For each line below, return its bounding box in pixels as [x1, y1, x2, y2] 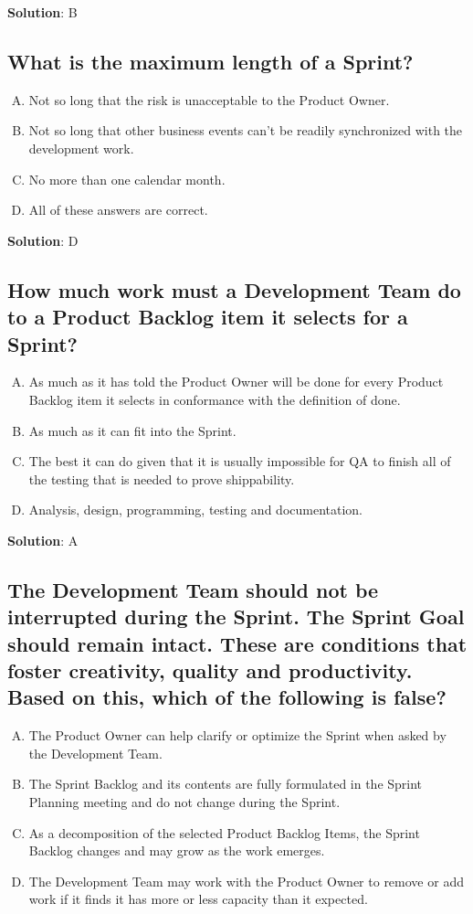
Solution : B [7, 3, 78, 21]
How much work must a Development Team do [7, 275, 461, 303]
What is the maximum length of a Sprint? [7, 47, 414, 75]
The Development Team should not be [7, 575, 379, 603]
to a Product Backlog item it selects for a [7, 303, 408, 331]
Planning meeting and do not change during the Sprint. [28, 792, 341, 812]
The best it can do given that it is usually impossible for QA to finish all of [28, 452, 451, 471]
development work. [28, 138, 134, 157]
